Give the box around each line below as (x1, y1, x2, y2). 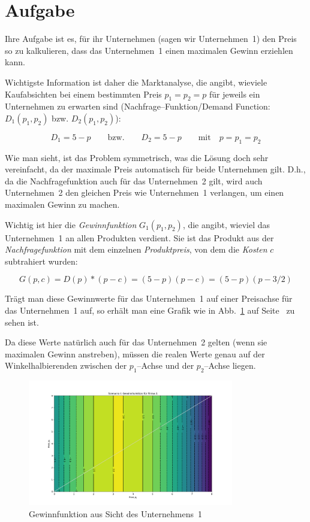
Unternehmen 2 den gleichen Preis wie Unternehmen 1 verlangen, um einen (5, 186, 284, 199)
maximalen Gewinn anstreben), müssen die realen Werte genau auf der (5, 347, 265, 360)
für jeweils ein (209, 87, 260, 100)
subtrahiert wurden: (5, 254, 78, 267)
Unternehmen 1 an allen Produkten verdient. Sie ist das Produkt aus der (5, 231, 274, 244)
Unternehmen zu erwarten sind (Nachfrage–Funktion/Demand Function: (5, 100, 270, 113)
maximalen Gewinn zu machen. (5, 198, 120, 211)
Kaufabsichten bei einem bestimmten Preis (5, 87, 162, 100)
